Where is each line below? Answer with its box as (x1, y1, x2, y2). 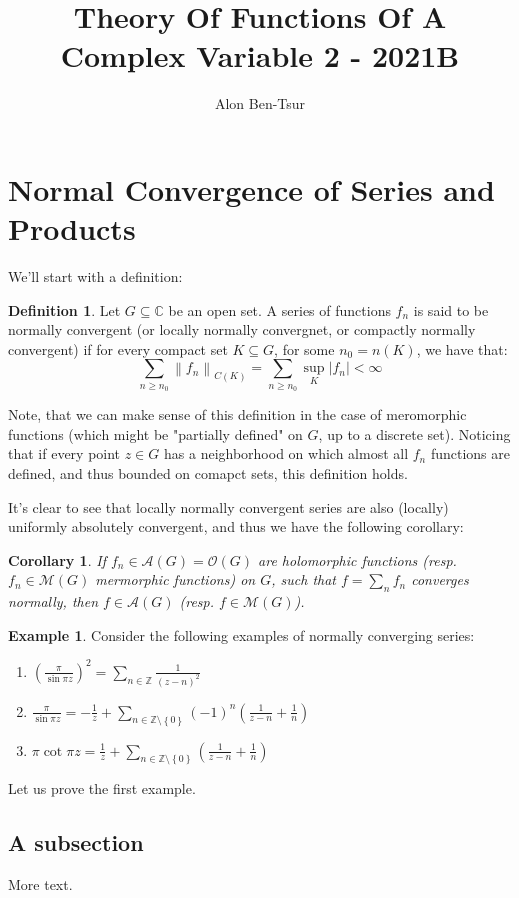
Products (8, 208, 136, 249)
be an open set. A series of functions (168, 299, 391, 320)
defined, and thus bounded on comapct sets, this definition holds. (8, 462, 408, 483)
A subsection (8, 827, 144, 858)
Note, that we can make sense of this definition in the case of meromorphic (8, 404, 467, 425)
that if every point (8, 443, 121, 464)
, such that (271, 569, 336, 590)
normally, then (8, 591, 99, 612)
